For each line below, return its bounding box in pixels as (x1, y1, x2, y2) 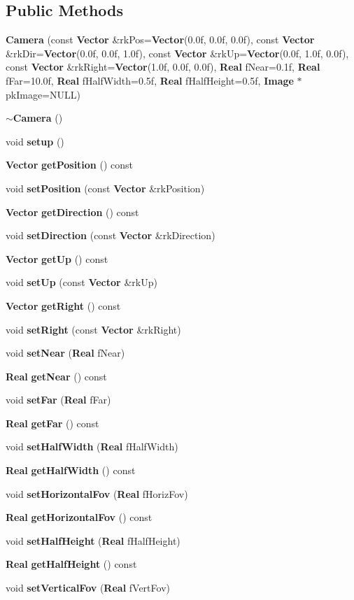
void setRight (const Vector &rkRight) (6, 322, 181, 336)
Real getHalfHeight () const (6, 557, 137, 571)
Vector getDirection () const (6, 204, 139, 219)
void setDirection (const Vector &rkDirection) (6, 228, 215, 243)
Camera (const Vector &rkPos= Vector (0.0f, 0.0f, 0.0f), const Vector (6, 32, 315, 47)
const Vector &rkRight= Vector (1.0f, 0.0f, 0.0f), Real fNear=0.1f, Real (6, 59, 320, 74)
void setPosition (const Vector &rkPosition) (6, 180, 205, 195)
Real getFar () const (6, 415, 99, 430)
